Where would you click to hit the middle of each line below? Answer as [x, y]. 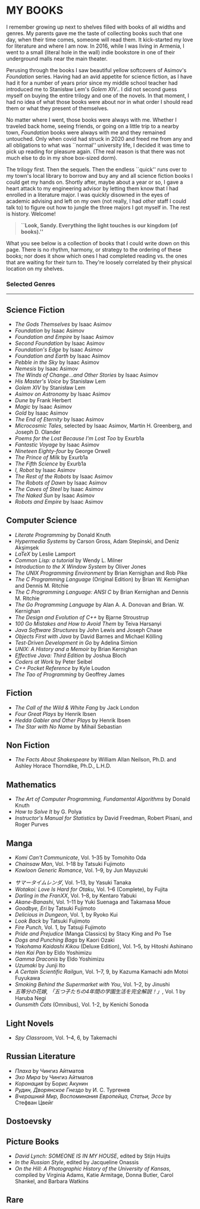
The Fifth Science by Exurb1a [50, 464]
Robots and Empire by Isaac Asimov [59, 502]
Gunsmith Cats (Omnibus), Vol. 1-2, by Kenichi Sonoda [82, 1005]
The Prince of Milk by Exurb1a [51, 458]
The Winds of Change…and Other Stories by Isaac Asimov [87, 375]
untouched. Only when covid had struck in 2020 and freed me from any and [99, 138]
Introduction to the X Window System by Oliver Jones [80, 566]
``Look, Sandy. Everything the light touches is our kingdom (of [99, 225]
